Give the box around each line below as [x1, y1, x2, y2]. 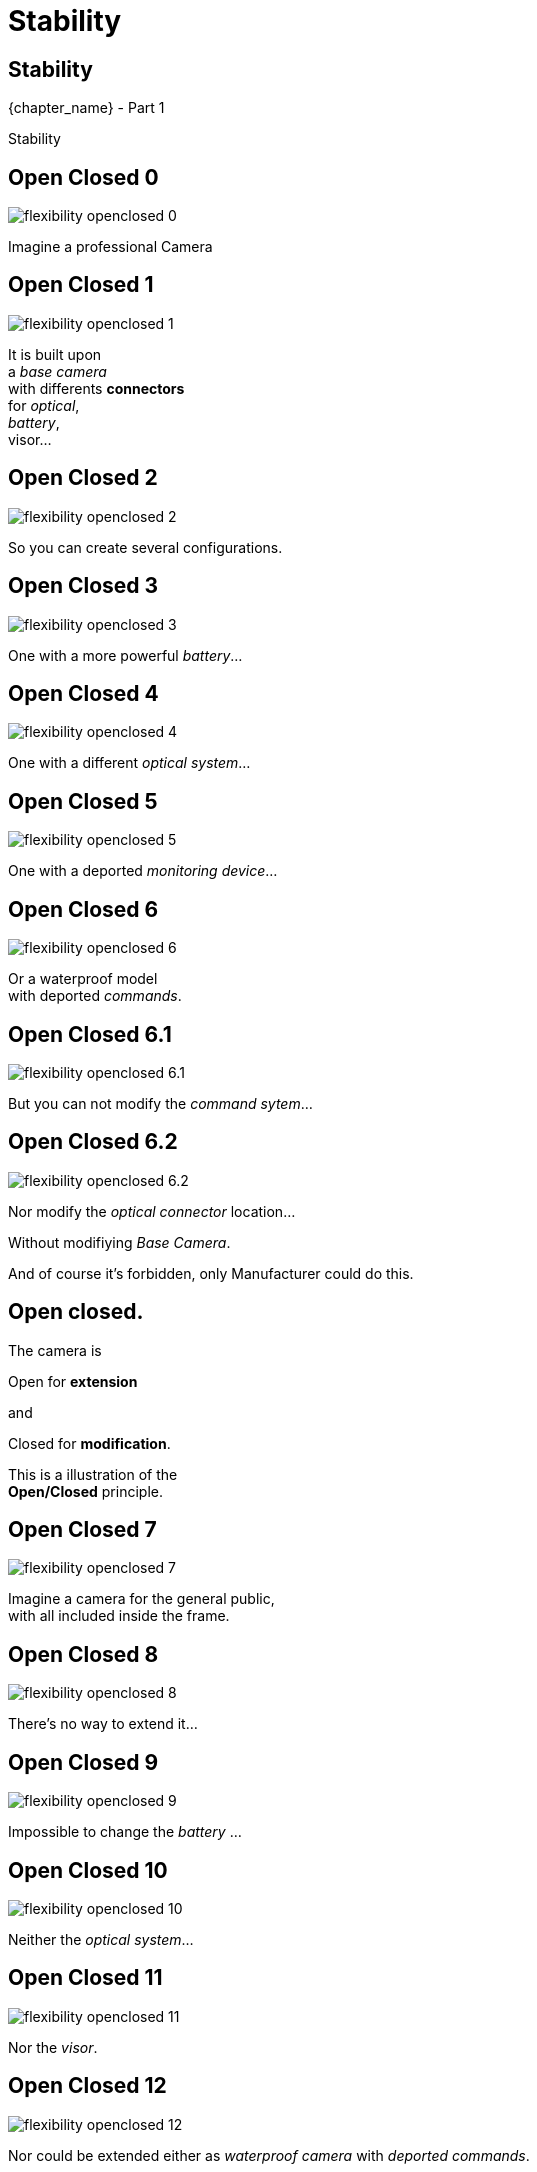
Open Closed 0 [8, 164, 159, 190]
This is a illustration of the [8, 1465, 178, 1483]
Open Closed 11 [8, 1965, 163, 1991]
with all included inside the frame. [8, 1607, 230, 1625]
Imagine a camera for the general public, [8, 1590, 275, 1608]
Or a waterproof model [8, 970, 158, 988]
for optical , [8, 396, 80, 414]
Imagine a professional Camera [8, 238, 213, 256]
